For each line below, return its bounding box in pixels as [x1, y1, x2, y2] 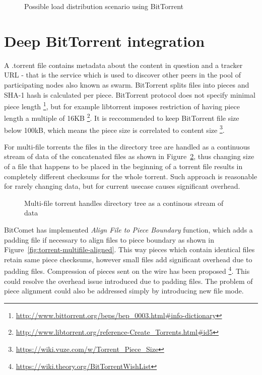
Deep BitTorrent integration [4, 30, 205, 51]
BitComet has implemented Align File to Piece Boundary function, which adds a [4, 224, 253, 235]
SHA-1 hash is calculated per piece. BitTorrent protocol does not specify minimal [4, 89, 255, 100]
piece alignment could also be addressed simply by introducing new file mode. [4, 285, 244, 296]
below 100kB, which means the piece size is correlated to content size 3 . [4, 123, 225, 135]
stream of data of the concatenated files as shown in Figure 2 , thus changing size [4, 151, 254, 162]
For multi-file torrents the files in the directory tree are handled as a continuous [4, 141, 250, 152]
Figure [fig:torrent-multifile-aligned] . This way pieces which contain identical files [4, 244, 255, 255]
